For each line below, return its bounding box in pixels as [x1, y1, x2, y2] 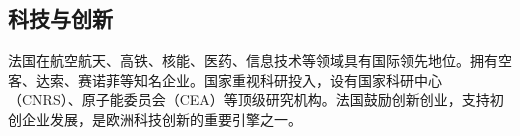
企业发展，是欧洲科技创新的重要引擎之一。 [21, 108, 302, 129]
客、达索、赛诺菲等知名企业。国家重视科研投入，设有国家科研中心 [8, 69, 442, 90]
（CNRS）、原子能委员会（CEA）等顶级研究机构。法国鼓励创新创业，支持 [8, 89, 490, 110]
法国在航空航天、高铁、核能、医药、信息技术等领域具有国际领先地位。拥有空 [8, 50, 512, 71]
